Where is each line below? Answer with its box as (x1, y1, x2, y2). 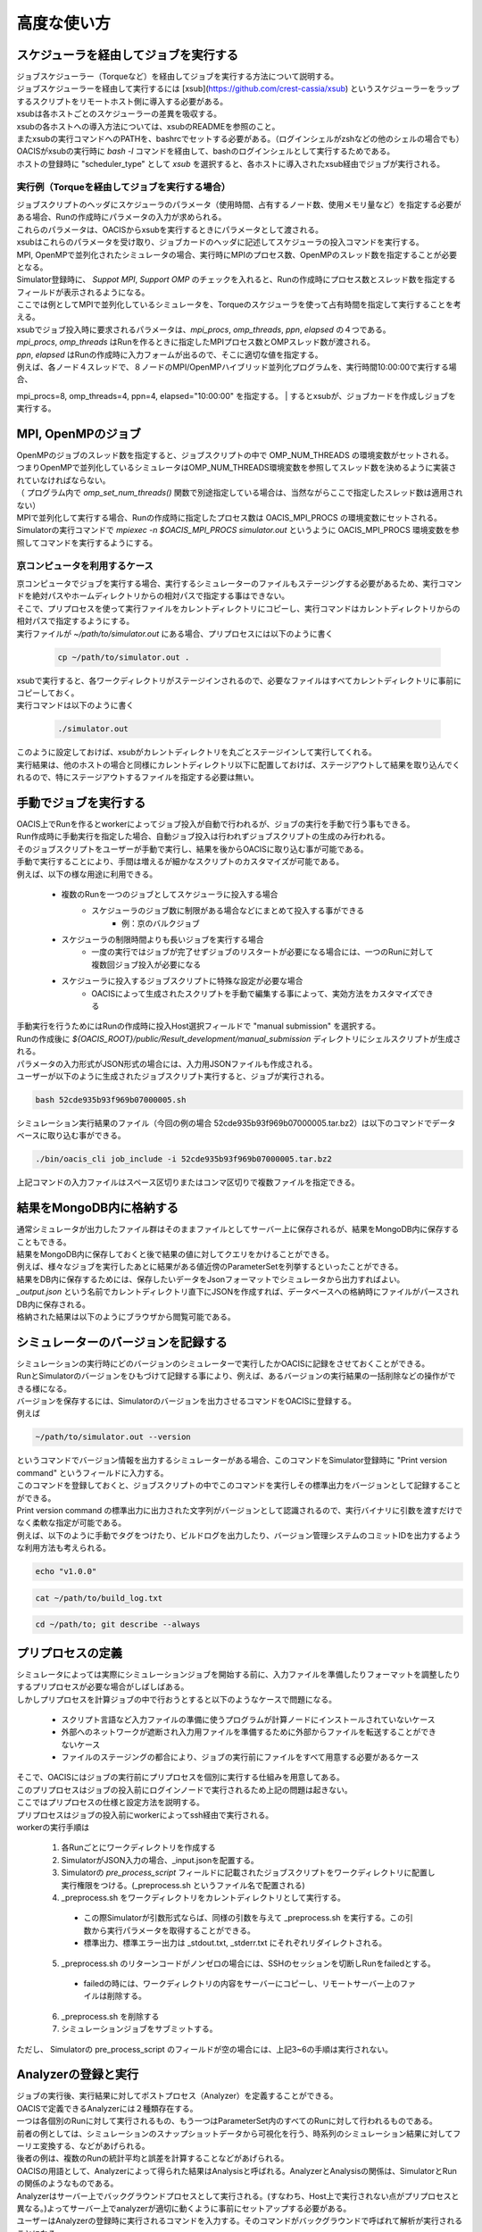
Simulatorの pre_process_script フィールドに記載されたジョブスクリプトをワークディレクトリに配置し (61, 1867, 436, 1878)
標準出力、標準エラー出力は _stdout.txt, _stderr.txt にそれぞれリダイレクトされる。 (83, 1937, 387, 1948)
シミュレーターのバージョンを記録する (16, 1335, 228, 1350)
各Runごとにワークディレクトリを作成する (61, 1842, 216, 1853)
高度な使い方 (16, 13, 112, 33)
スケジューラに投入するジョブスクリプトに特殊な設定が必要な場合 (61, 976, 303, 987)
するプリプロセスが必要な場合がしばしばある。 (16, 1681, 189, 1692)
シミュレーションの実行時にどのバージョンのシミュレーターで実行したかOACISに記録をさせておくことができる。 (16, 1358, 430, 1369)
